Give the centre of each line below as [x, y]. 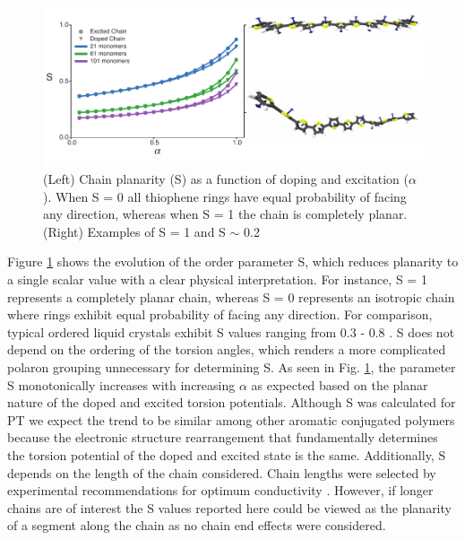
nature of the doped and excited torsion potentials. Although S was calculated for [232, 402]
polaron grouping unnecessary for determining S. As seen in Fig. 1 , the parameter [232, 366]
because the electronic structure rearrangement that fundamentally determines [223, 437]
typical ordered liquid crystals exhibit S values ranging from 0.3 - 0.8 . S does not [231, 331]
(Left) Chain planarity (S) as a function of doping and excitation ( [226, 179]
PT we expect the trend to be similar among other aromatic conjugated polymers [231, 419]
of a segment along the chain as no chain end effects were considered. [197, 525]
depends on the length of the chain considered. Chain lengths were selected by [222, 472]
